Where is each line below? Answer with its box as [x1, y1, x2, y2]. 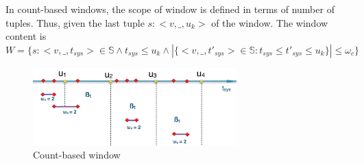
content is [5, 29, 47, 43]
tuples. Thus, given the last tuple [5, 15, 145, 30]
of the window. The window [211, 15, 328, 30]
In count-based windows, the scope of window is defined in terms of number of [5, 2, 335, 16]
